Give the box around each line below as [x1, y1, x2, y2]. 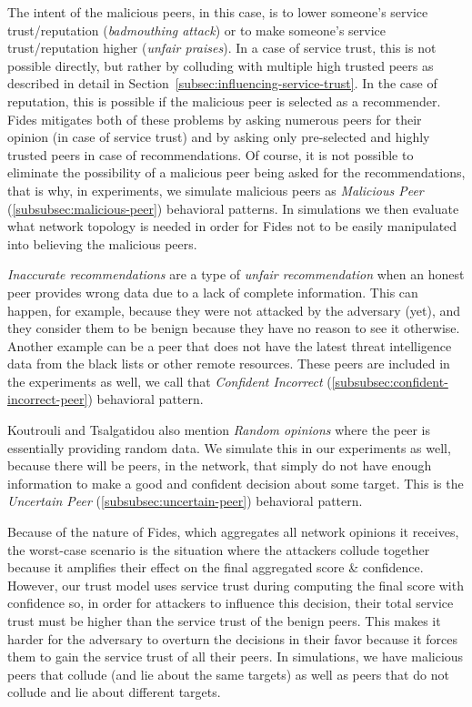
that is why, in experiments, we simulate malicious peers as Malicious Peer [7, 180, 424, 199]
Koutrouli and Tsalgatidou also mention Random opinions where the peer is [7, 420, 430, 439]
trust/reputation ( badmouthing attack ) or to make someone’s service [7, 20, 387, 39]
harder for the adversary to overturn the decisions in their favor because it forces [7, 629, 458, 648]
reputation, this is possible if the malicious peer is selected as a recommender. [7, 91, 441, 110]
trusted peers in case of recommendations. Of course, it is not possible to [7, 145, 414, 164]
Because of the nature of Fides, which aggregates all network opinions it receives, [7, 522, 459, 541]
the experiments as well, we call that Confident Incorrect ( [7, 371, 332, 390]
